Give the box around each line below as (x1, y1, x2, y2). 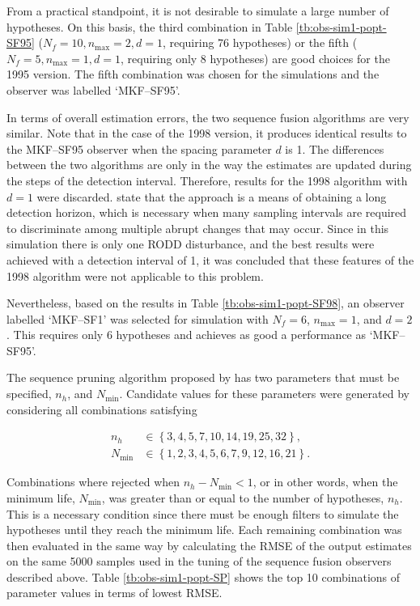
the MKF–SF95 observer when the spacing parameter (6, 140, 272, 157)
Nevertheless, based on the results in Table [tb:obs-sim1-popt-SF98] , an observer (6, 295, 405, 311)
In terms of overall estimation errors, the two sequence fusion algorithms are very (6, 108, 409, 125)
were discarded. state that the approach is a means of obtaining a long (36, 188, 387, 205)
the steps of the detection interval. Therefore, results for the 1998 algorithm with (6, 172, 408, 189)
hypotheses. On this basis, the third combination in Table (6, 18, 293, 35)
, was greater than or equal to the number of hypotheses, (101, 489, 384, 506)
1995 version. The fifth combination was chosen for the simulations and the (6, 66, 380, 83)
